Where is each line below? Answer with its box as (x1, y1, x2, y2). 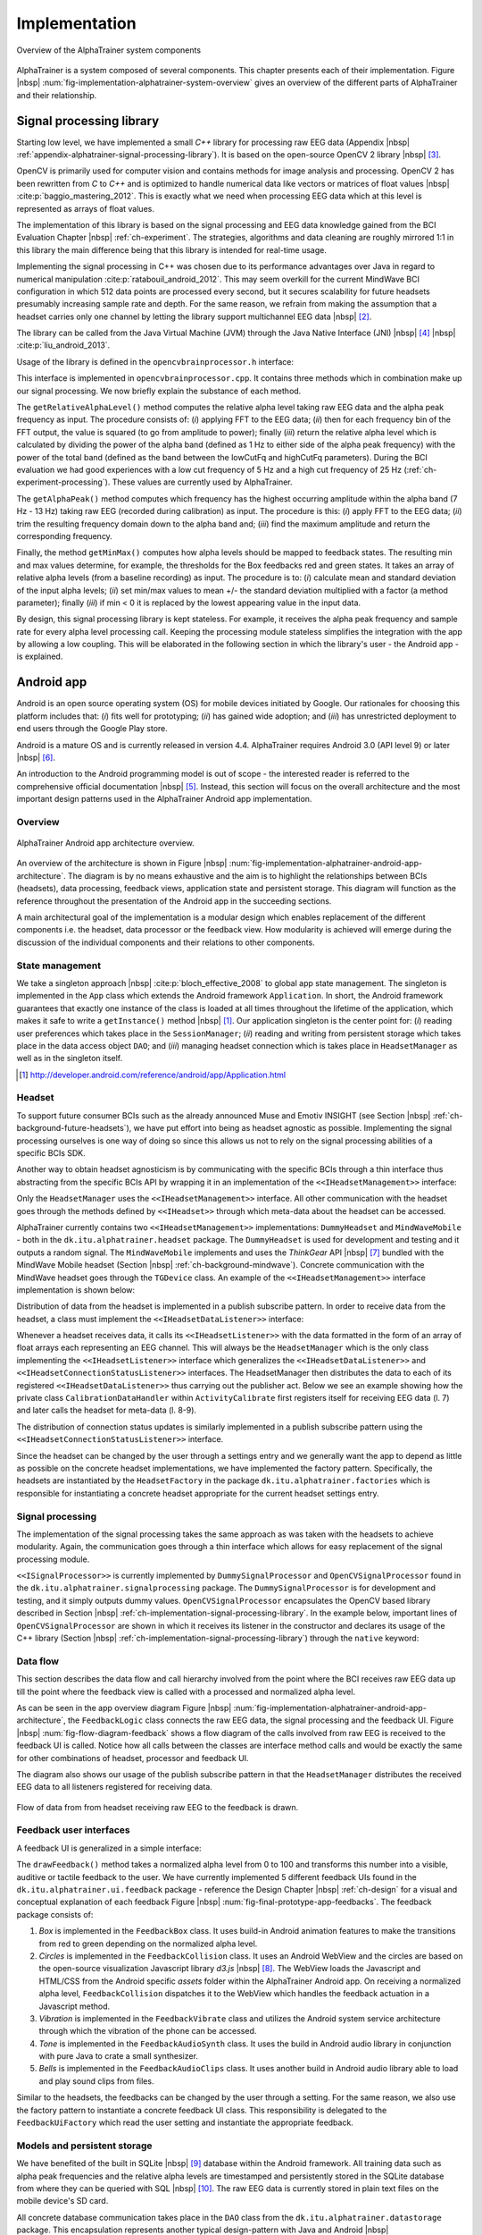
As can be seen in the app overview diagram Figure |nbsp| (16, 1702, 232, 1713)
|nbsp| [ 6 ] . (16, 752, 56, 763)
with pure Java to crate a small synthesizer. (38, 2051, 198, 2062)
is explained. (16, 651, 63, 662)
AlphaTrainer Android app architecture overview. (16, 838, 195, 848)
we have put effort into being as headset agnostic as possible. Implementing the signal (133, 1123, 453, 1134)
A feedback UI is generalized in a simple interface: (16, 1843, 202, 1853)
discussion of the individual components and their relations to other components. (16, 937, 316, 948)
